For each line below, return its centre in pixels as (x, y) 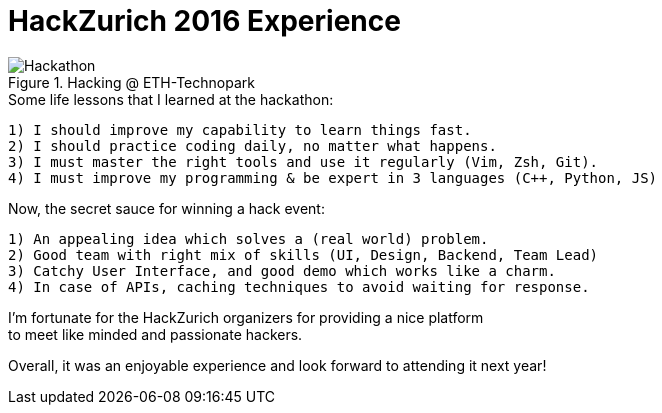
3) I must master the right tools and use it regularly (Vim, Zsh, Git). (303, 161)
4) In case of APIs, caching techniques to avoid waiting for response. (299, 286)
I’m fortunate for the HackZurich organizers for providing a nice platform (246, 317)
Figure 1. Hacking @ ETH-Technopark (131, 82)
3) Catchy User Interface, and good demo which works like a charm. (282, 270)
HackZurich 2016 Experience (204, 21)
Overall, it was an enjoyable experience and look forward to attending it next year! (277, 365)
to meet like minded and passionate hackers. (155, 334)
